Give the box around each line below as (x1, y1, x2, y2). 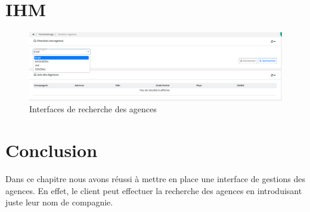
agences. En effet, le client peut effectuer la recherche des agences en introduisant (5, 184, 302, 196)
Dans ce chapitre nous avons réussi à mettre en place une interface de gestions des (5, 173, 305, 185)
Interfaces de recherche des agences (29, 103, 157, 115)
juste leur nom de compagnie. (5, 196, 113, 208)
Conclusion (5, 138, 98, 162)
